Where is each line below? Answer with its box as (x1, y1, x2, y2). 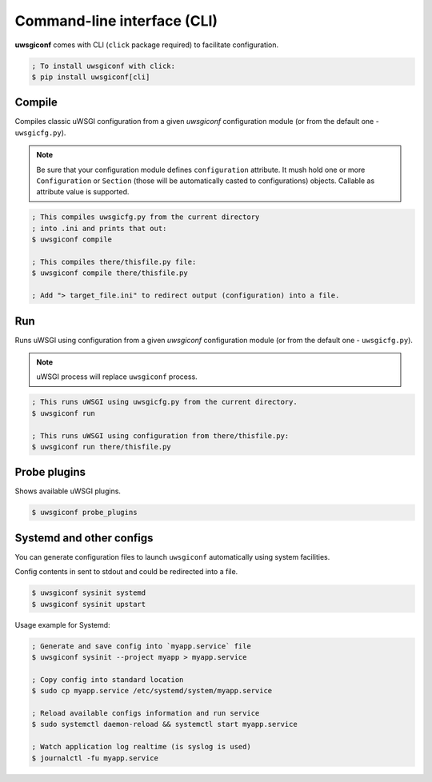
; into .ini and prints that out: (31, 224, 167, 233)
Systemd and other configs (14, 531, 154, 545)
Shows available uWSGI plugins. (14, 486, 122, 496)
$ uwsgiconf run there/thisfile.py (31, 442, 171, 451)
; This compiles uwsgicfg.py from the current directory (31, 213, 260, 221)
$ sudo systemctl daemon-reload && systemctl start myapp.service (31, 720, 298, 729)
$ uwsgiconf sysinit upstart (31, 600, 146, 608)
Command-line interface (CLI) (14, 12, 218, 30)
